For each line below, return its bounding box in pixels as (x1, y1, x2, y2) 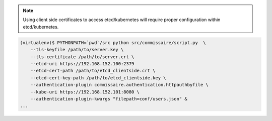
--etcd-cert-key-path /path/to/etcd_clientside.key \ (30, 75, 166, 80)
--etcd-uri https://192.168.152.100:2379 (30, 61, 134, 66)
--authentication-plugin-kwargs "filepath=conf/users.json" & (30, 96, 187, 101)
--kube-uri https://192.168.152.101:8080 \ (30, 89, 140, 95)
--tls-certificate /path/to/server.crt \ (30, 54, 134, 60)
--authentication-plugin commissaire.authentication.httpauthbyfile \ (30, 82, 209, 88)
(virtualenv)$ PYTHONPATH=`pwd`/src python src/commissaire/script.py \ (20, 40, 206, 45)
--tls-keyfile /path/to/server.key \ (30, 47, 124, 53)
